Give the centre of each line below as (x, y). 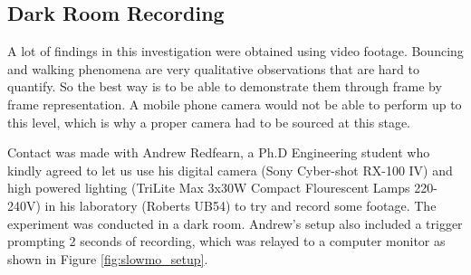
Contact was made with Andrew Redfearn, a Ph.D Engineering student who (219, 152)
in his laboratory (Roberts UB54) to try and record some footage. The (240, 205)
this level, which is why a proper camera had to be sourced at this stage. (209, 122)
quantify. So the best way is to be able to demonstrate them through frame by (225, 86)
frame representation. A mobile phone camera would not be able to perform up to (235, 104)
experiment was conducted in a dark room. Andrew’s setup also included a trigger (235, 223)
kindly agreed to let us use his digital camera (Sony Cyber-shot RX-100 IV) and (230, 170)
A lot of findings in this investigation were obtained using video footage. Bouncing (235, 51)
